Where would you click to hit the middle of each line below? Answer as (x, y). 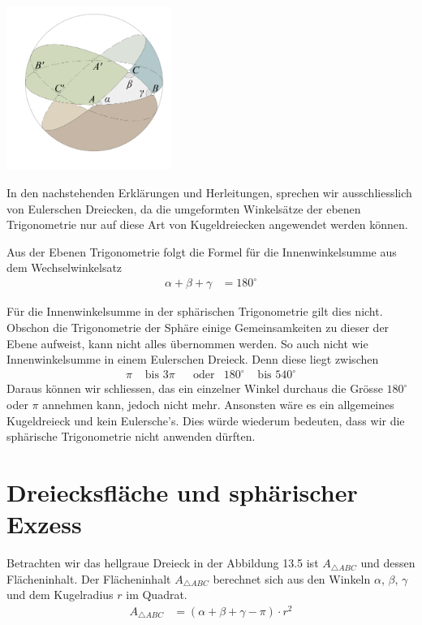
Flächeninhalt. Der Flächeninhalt (89, 578)
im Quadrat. (157, 595)
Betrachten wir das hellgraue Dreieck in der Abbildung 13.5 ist (163, 563)
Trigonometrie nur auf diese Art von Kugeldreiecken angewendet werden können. (207, 224)
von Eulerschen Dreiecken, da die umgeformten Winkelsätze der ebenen (184, 208)
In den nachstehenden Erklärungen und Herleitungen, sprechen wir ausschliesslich (209, 192)
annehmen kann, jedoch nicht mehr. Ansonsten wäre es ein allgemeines (218, 404)
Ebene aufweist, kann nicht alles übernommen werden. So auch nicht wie (187, 343)
